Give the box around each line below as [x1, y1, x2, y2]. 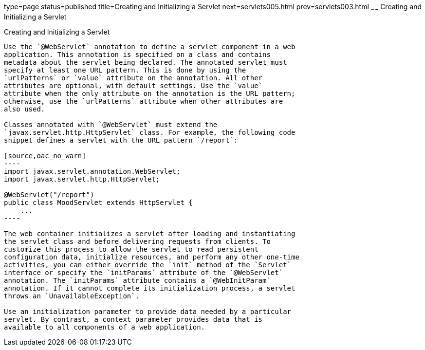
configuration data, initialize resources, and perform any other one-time [4, 253, 299, 261]
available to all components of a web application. [4, 323, 205, 331]
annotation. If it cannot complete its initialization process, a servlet [4, 284, 296, 292]
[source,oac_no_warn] [4, 151, 86, 160]
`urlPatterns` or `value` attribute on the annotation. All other [4, 74, 263, 82]
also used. [4, 105, 45, 113]
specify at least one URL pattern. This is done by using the [4, 66, 246, 74]
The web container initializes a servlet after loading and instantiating [4, 229, 296, 238]
